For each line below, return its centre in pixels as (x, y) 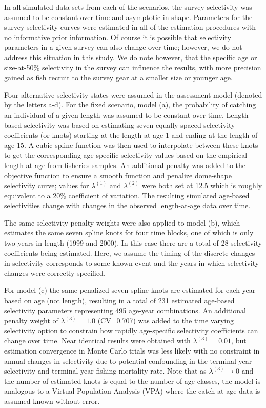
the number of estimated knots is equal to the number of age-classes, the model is (132, 381)
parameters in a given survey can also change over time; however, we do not (123, 47)
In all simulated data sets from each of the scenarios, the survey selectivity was (128, 7)
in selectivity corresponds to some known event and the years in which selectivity (132, 263)
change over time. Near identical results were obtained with (97, 340)
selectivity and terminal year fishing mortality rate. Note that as (105, 371)
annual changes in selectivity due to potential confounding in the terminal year (128, 360)
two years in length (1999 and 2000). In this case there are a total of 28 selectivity (133, 243)
